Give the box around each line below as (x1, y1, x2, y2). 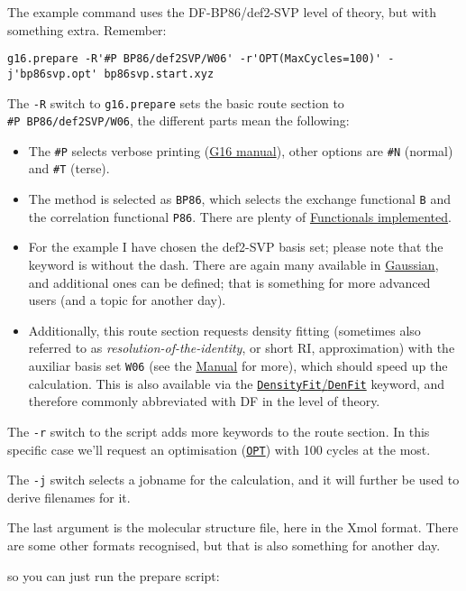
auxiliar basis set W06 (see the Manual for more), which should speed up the (28, 356, 448, 374)
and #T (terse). (28, 159, 110, 178)
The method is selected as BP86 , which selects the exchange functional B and (28, 189, 452, 208)
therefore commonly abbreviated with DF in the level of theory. (28, 392, 380, 411)
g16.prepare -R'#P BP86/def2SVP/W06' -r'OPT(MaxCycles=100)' (7, 52, 382, 66)
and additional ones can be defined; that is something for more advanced (28, 272, 431, 291)
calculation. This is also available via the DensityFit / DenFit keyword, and (28, 374, 445, 392)
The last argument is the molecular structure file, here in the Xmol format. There (7, 518, 459, 537)
